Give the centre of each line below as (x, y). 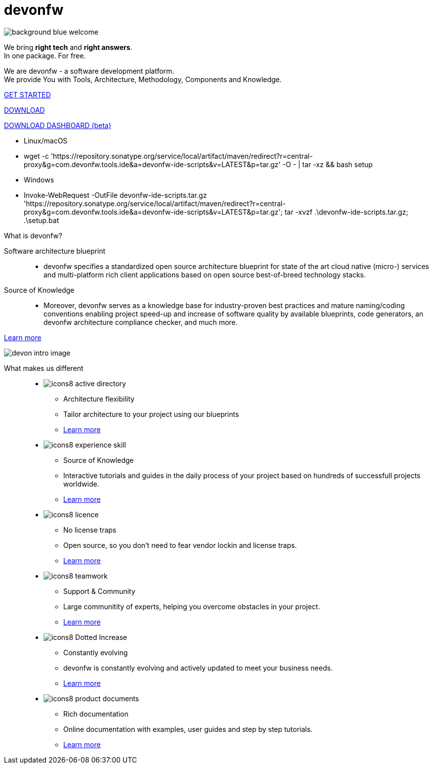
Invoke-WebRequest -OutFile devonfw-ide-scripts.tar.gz (115, 195)
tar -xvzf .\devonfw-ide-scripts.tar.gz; (346, 212)
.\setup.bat (42, 220)
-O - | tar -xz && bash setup (327, 164)
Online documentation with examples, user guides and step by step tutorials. (188, 729)
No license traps (90, 530)
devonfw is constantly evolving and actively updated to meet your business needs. (198, 668)
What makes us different (44, 368)
